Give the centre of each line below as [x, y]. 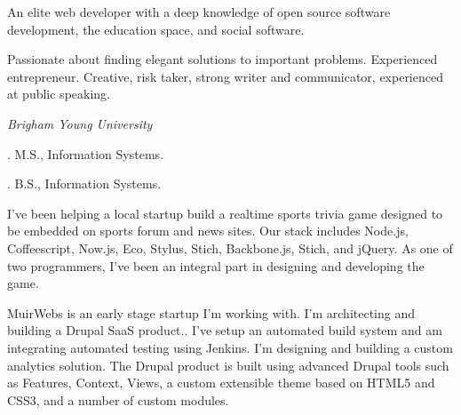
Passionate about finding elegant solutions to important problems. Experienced [223, 59]
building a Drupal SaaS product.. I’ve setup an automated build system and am [225, 330]
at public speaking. [59, 94]
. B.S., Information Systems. [84, 184]
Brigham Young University [80, 123]
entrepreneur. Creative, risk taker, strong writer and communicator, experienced [225, 76]
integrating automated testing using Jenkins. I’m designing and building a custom [230, 347]
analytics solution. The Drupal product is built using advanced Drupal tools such [228, 365]
